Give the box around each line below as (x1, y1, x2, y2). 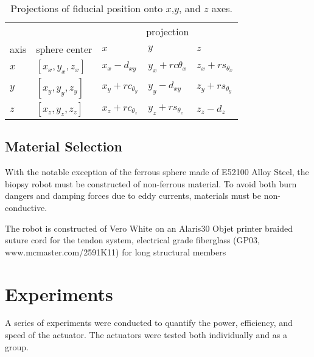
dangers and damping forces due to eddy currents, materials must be (5, 189, 261, 202)
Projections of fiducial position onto (10, 1, 163, 15)
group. (5, 340, 29, 353)
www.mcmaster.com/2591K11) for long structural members (5, 245, 226, 258)
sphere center (36, 42, 92, 56)
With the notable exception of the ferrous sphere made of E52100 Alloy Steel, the (5, 165, 309, 178)
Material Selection (5, 137, 122, 156)
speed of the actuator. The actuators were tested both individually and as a (5, 328, 287, 341)
